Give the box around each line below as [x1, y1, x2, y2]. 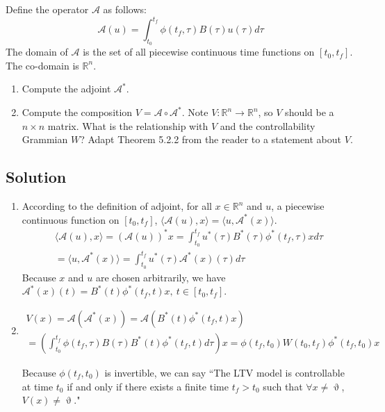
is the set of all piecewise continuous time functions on [83, 44, 315, 59]
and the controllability [220, 118, 316, 133]
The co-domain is [6, 58, 79, 72]
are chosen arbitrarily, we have [95, 270, 226, 284]
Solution [6, 166, 67, 188]
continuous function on [22, 212, 120, 226]
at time [22, 379, 54, 393]
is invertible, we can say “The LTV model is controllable [104, 365, 345, 379]
